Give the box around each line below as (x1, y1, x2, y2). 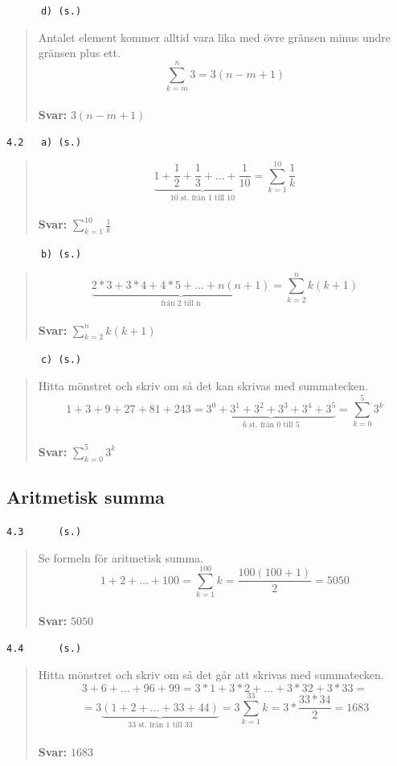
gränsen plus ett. (38, 44, 121, 61)
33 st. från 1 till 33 (128, 721, 193, 730)
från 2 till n (161, 299, 201, 308)
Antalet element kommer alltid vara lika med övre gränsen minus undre (38, 28, 391, 45)
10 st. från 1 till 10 (170, 194, 235, 203)
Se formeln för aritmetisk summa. (38, 549, 204, 566)
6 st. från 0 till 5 (243, 421, 300, 430)
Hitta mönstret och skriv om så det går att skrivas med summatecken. (38, 666, 384, 683)
